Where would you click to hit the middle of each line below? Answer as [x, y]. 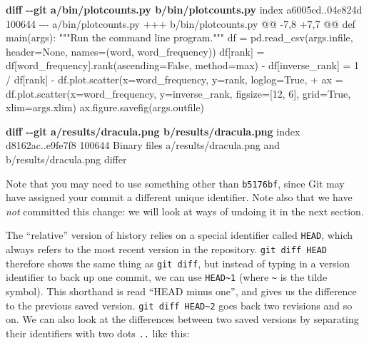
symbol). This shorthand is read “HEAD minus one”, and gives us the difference [181, 291]
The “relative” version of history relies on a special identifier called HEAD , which [180, 235]
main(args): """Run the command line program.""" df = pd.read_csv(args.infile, [180, 37]
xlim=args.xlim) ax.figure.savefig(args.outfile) [105, 107]
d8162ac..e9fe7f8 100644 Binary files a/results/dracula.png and [143, 145]
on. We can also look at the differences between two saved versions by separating [182, 319]
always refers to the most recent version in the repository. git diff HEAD [166, 249]
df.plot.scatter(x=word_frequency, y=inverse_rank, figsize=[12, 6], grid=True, [178, 93]
